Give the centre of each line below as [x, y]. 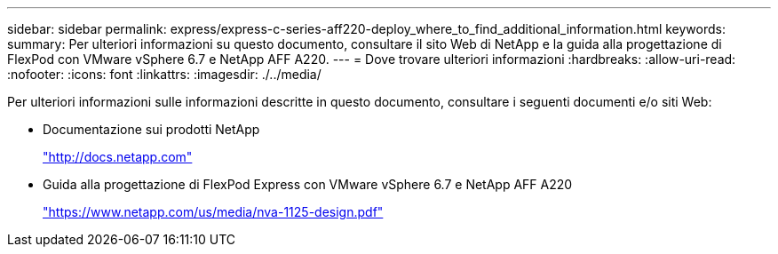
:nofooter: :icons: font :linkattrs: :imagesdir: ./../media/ [164, 74]
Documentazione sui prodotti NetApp [151, 129]
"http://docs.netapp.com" [118, 157]
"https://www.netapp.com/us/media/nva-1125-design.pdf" [213, 212]
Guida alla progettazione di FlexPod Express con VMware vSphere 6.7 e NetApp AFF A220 [308, 184]
